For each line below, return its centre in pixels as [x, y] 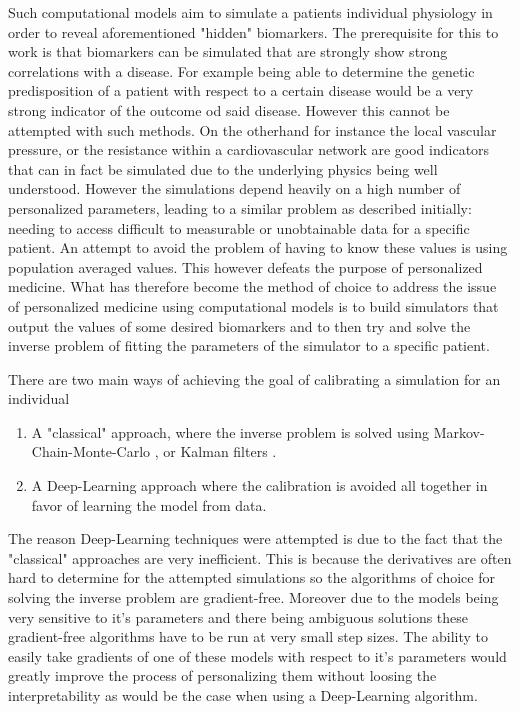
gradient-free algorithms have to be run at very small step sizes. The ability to [248, 636]
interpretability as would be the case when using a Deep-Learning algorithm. [243, 695]
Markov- [459, 431]
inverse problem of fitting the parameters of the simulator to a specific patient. [249, 345]
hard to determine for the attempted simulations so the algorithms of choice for [251, 577]
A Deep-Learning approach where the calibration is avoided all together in [259, 485]
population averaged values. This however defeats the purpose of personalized [245, 266]
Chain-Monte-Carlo [91, 451]
